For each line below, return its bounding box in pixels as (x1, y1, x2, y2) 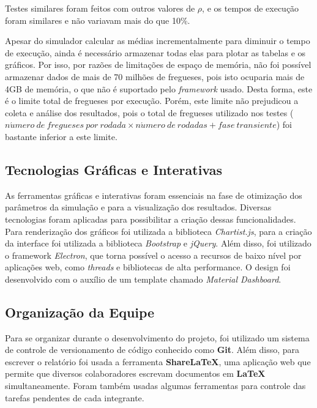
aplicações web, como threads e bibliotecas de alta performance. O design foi (5, 261, 291, 273)
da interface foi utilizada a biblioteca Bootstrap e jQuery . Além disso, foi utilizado (5, 237, 311, 250)
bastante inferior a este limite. (5, 130, 117, 143)
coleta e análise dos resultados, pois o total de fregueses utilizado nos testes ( (5, 106, 294, 119)
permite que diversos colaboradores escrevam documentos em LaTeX (5, 367, 266, 380)
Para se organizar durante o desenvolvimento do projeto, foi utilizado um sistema (5, 331, 310, 344)
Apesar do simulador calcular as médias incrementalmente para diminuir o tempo (5, 34, 310, 47)
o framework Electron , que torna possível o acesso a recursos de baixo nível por (5, 248, 302, 261)
